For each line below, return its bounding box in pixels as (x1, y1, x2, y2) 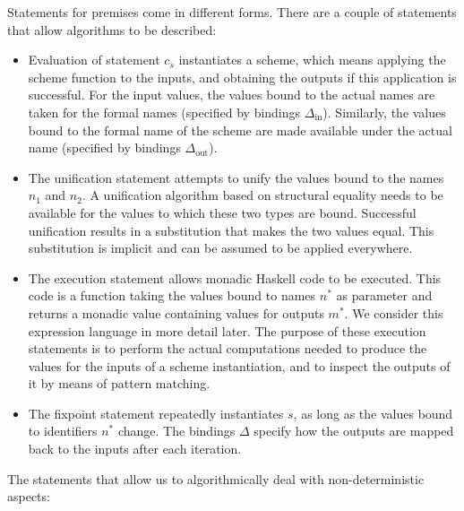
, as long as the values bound (293, 403, 453, 422)
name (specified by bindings (28, 138, 181, 157)
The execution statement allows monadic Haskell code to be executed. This (28, 268, 442, 287)
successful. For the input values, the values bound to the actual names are (28, 85, 435, 104)
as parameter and (336, 286, 433, 305)
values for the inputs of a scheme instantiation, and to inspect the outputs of (28, 356, 451, 375)
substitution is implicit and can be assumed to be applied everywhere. (28, 238, 413, 257)
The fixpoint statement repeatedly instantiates (28, 403, 284, 422)
